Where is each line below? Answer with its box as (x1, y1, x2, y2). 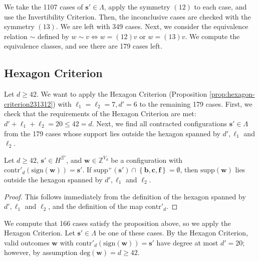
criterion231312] (4, 98, 53, 109)
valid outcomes (4, 237, 50, 247)
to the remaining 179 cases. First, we (139, 98, 252, 109)
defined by (37, 31, 69, 41)
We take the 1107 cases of (4, 2, 83, 12)
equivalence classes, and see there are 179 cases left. (4, 41, 162, 51)
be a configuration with (111, 154, 183, 165)
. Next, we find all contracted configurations (92, 118, 227, 128)
